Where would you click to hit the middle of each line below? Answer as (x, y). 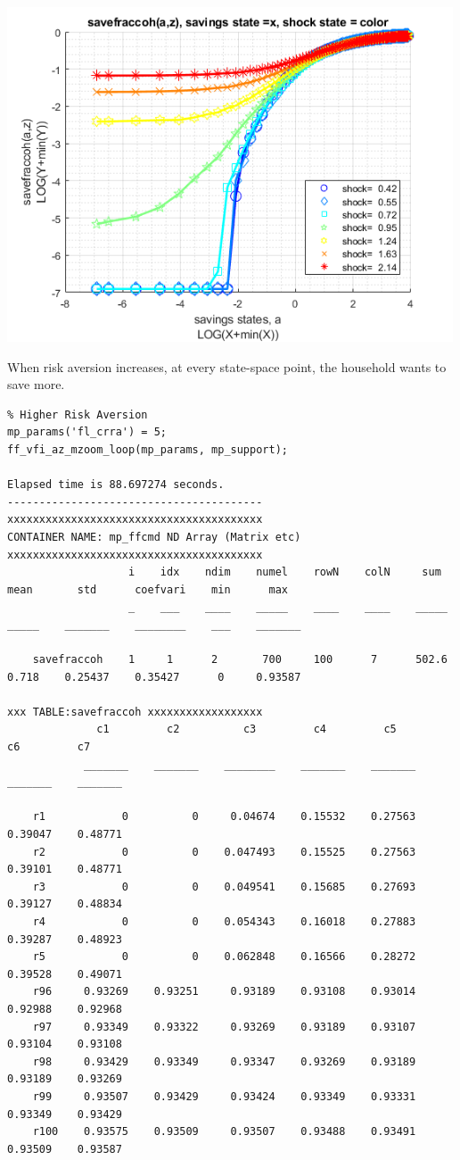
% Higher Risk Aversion (78, 414)
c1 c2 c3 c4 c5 (246, 729)
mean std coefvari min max (148, 589)
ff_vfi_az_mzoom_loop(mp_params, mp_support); (148, 449)
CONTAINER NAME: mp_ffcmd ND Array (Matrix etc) (154, 537)
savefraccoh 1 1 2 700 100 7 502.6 (240, 660)
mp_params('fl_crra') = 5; (87, 432)
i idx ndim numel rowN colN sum (285, 572)
